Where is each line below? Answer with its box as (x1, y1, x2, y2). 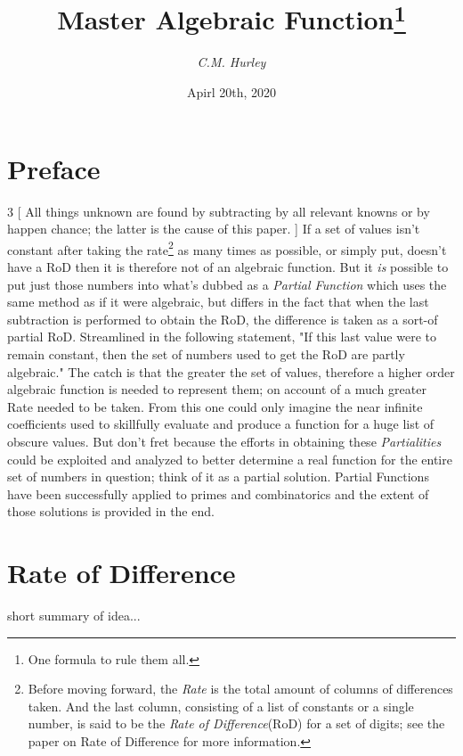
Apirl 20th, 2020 (186, 83, 276, 102)
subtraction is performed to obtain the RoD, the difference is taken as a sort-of (7, 309, 438, 328)
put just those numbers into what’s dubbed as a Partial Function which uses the (7, 275, 447, 293)
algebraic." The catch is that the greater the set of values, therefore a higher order (7, 362, 455, 381)
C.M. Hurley (197, 53, 266, 71)
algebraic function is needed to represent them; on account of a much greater (7, 380, 426, 399)
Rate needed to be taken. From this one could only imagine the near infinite (7, 397, 423, 415)
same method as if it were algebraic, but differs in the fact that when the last (7, 292, 429, 311)
